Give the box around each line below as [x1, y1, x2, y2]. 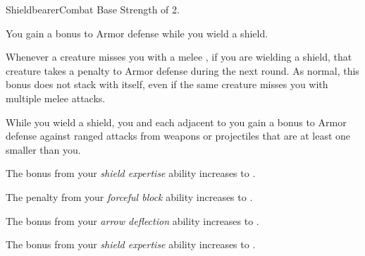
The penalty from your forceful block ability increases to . [6, 189, 253, 204]
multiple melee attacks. [6, 90, 106, 105]
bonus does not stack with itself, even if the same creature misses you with [6, 77, 328, 92]
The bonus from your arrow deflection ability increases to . [6, 213, 259, 228]
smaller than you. [6, 142, 81, 157]
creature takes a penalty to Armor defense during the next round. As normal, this [6, 63, 359, 78]
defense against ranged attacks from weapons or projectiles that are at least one [6, 128, 351, 143]
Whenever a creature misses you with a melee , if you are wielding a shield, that [6, 49, 352, 64]
